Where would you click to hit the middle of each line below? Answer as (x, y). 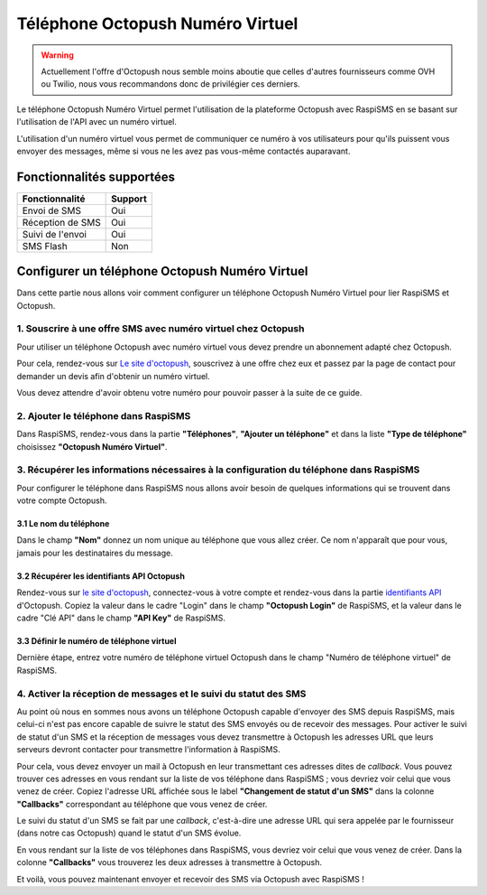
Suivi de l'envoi (55, 234)
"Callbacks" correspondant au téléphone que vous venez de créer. (142, 804)
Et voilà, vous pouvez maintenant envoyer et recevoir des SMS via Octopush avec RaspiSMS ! (190, 879)
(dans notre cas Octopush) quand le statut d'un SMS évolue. (129, 833)
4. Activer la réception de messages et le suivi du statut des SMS (161, 694)
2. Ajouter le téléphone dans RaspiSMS (104, 415)
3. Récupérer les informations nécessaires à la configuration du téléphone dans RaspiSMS (218, 470)
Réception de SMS (61, 222)
